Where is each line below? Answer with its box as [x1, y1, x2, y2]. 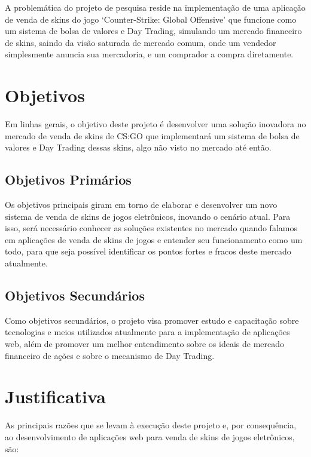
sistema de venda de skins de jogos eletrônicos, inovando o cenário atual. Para [5, 210, 291, 222]
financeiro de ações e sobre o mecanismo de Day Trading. [5, 349, 215, 361]
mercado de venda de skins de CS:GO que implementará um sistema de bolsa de [5, 129, 300, 142]
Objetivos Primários [5, 170, 132, 189]
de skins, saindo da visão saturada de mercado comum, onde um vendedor [5, 36, 276, 48]
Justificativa [5, 384, 106, 409]
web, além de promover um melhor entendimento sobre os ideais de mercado [5, 338, 285, 350]
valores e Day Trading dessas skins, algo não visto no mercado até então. [5, 141, 272, 154]
